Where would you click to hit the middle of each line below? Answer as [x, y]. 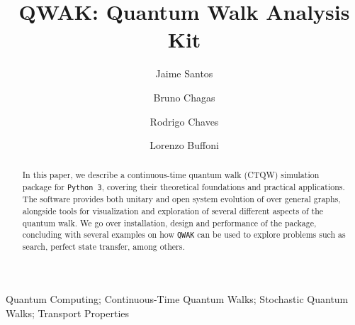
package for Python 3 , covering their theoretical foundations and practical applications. [184, 187]
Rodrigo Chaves [184, 121]
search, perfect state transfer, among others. [103, 247]
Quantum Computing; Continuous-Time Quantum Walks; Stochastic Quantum [177, 299]
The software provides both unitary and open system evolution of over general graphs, [181, 199]
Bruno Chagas [184, 97]
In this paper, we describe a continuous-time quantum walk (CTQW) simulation [171, 175]
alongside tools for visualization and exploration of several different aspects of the [173, 210]
